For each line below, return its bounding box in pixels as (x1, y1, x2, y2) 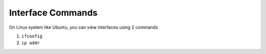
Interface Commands (9, 7, 98, 18)
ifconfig (21, 33, 43, 39)
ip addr (21, 40, 40, 46)
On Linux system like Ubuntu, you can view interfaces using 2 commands (9, 24, 158, 30)
